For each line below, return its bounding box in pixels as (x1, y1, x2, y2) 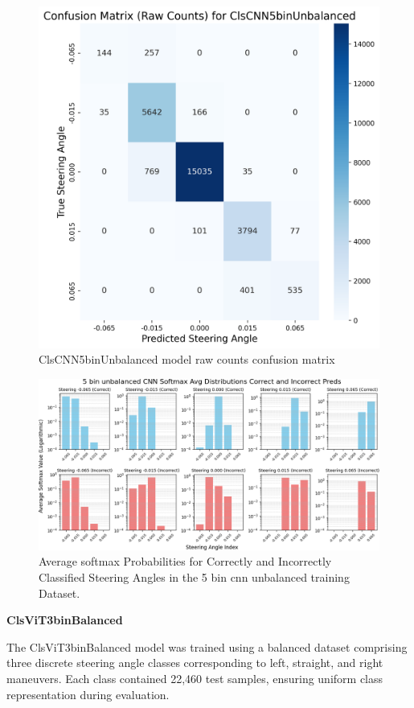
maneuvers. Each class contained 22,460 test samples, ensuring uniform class (6, 670, 383, 686)
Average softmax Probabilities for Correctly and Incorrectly (39, 553, 332, 570)
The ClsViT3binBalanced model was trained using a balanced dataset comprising (6, 638, 408, 655)
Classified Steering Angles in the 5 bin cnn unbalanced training (39, 569, 350, 586)
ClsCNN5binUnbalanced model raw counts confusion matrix (39, 351, 335, 368)
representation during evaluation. (6, 685, 170, 702)
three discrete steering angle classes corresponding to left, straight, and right (6, 654, 383, 671)
